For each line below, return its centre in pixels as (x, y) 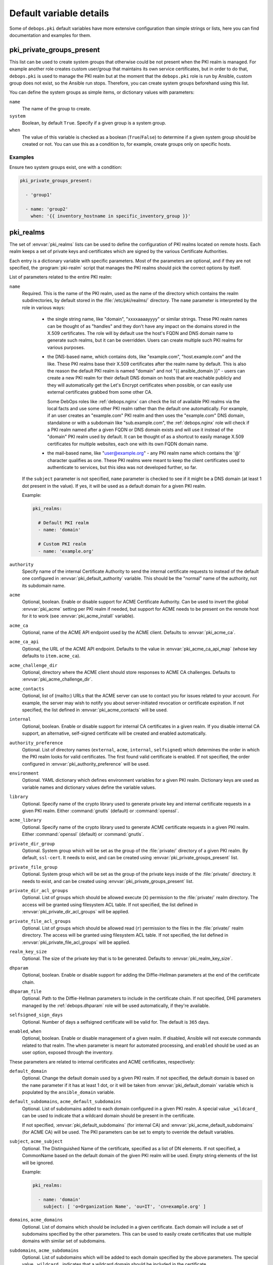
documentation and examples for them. (50, 35)
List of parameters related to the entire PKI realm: (61, 277)
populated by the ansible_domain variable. (69, 1092)
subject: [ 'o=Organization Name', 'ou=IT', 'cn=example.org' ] (125, 1207)
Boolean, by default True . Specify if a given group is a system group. (94, 123)
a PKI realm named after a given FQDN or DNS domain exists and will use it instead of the (140, 430)
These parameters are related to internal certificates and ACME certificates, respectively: (102, 1062)
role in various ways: (43, 307)
